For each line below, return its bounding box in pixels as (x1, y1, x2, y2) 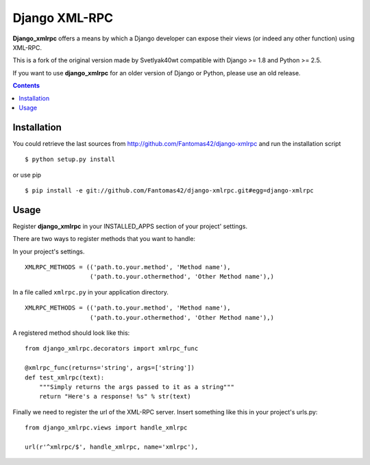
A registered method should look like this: (12, 329, 130, 337)
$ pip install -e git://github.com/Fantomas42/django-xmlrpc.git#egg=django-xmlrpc (25, 186, 314, 194)
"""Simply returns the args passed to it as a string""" (38, 383, 234, 390)
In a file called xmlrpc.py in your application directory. (12, 288, 169, 296)
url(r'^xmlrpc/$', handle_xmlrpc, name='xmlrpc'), (25, 442, 199, 451)
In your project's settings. (12, 247, 85, 255)
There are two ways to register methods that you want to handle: (12, 235, 195, 243)
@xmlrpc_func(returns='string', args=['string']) (25, 364, 195, 372)
